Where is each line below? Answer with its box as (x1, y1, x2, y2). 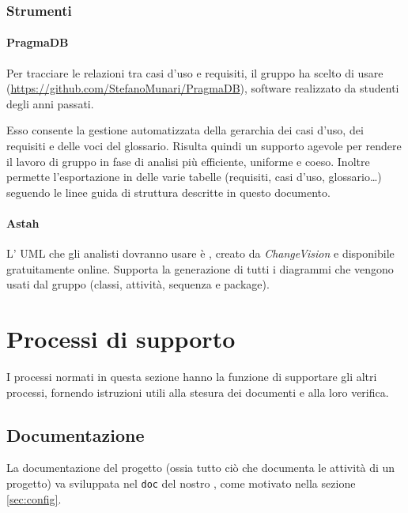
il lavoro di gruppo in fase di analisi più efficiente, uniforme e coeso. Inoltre (6, 153, 370, 169)
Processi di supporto (6, 323, 236, 355)
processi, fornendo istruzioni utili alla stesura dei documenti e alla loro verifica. (6, 383, 389, 400)
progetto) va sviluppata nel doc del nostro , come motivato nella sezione (6, 475, 356, 492)
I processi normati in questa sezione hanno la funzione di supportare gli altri (6, 368, 377, 385)
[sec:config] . (6, 490, 62, 507)
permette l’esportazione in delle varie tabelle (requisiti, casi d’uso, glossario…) (6, 168, 382, 185)
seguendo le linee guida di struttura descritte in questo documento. (6, 183, 331, 200)
